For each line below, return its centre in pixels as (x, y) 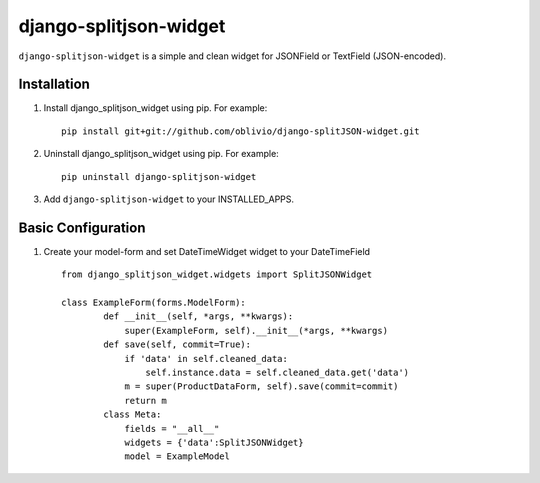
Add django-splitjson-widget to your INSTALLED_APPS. (169, 199)
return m (145, 400)
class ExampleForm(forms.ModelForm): (154, 303)
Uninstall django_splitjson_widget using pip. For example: (161, 154)
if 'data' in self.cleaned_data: (206, 358)
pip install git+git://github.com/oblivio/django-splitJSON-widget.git (240, 131)
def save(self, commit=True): (177, 344)
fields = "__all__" (172, 428)
